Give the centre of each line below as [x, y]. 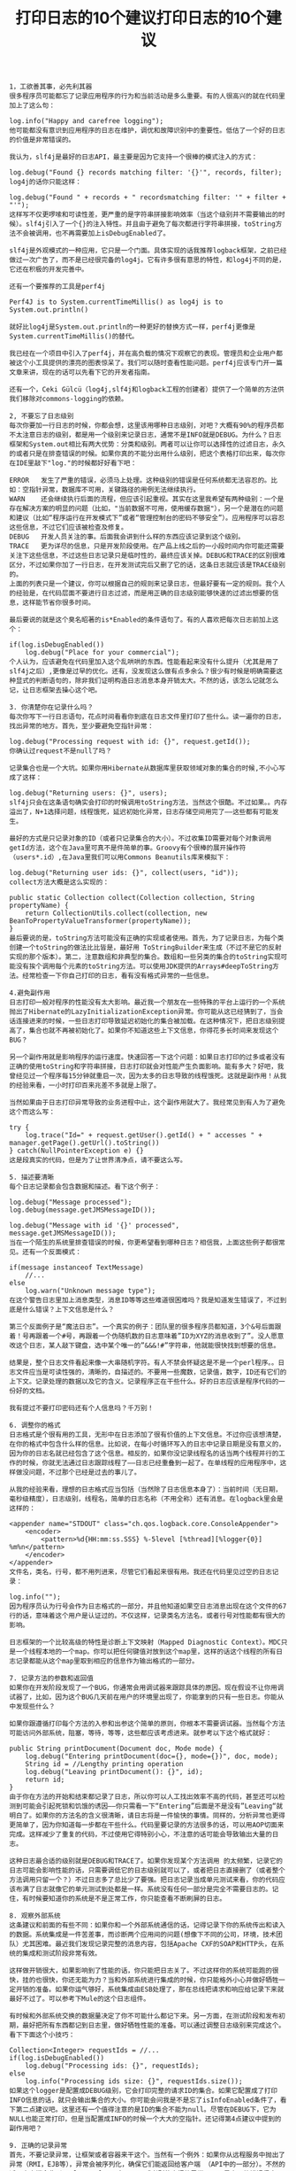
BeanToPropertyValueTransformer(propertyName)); [100, 921]
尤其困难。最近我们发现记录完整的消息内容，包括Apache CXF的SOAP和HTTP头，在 [150, 1944]
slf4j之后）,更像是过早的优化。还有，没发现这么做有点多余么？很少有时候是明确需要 [143, 671]
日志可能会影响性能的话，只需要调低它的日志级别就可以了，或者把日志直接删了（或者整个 [147, 1871]
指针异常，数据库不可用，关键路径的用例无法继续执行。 [114, 490]
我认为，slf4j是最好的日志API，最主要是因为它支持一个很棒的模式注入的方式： [133, 157]
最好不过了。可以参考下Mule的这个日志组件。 [80, 1999]
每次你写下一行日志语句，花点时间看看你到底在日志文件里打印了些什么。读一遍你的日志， [147, 717]
